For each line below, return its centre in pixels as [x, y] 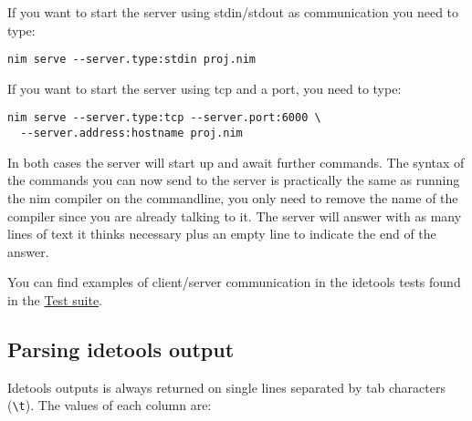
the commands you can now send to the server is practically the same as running [234, 180]
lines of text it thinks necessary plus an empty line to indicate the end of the [222, 234]
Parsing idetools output [121, 349]
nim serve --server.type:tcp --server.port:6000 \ [164, 118]
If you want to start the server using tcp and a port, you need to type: [205, 88]
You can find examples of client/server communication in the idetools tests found [234, 282]
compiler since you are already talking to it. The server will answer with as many [235, 216]
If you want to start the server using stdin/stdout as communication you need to [233, 12]
